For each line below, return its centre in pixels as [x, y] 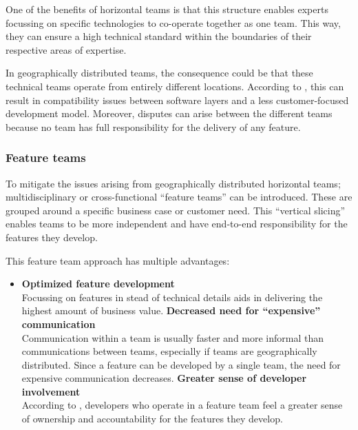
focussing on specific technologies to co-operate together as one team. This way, [173, 22]
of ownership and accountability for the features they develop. [152, 419]
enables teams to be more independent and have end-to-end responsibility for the [177, 224]
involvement [51, 391]
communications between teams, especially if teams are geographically [169, 351]
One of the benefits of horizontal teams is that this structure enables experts [167, 9]
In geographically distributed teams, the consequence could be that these [159, 73]
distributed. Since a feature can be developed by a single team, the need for [181, 364]
